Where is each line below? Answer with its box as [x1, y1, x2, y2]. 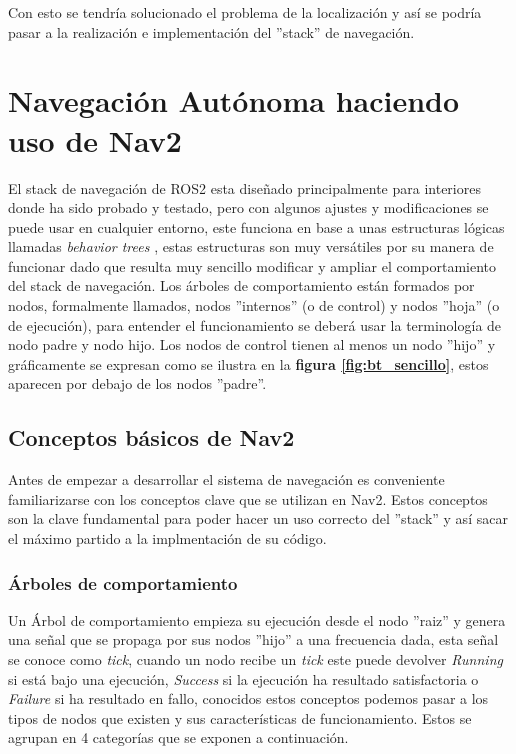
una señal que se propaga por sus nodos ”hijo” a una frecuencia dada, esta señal [8, 629, 499, 650]
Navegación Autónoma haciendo [8, 80, 460, 121]
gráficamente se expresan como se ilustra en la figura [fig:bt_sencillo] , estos [8, 353, 489, 374]
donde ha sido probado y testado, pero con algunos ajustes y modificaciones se [8, 197, 489, 218]
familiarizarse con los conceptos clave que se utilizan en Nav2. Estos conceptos [8, 488, 488, 509]
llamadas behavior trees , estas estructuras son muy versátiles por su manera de [8, 236, 494, 257]
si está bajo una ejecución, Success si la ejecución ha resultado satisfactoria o [8, 668, 479, 689]
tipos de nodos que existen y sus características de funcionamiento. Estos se [8, 707, 472, 728]
